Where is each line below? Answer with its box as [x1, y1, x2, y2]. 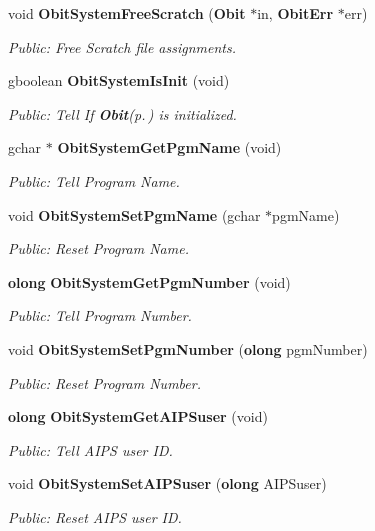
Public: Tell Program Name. [8, 170, 180, 191]
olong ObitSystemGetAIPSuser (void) [8, 406, 268, 427]
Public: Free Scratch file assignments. [8, 36, 236, 57]
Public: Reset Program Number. [8, 372, 201, 393]
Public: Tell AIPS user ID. [8, 439, 173, 460]
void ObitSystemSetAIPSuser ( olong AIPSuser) [8, 473, 327, 494]
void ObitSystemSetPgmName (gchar [8, 204, 261, 225]
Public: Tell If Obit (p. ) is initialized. [8, 103, 237, 124]
